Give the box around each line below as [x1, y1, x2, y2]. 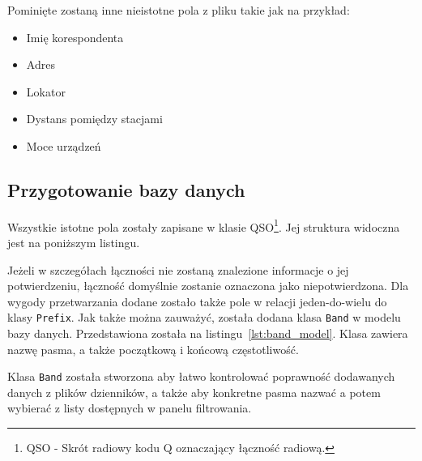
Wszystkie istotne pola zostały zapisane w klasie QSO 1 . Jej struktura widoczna [7, 216, 400, 235]
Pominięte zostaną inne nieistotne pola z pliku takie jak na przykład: [7, 2, 350, 18]
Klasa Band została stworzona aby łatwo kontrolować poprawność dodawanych [7, 368, 395, 385]
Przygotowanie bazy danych [7, 177, 245, 202]
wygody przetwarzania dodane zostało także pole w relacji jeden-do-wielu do [7, 292, 387, 309]
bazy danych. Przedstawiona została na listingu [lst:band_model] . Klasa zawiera [7, 325, 408, 342]
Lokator [26, 83, 66, 100]
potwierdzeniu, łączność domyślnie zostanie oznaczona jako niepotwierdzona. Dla [7, 277, 409, 294]
